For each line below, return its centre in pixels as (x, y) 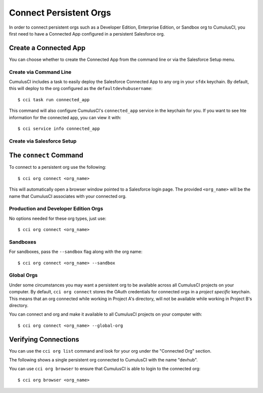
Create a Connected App (47, 48)
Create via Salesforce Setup (43, 141)
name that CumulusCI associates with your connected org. (68, 196)
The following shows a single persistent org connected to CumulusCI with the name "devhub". (103, 360)
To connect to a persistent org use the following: (58, 167)
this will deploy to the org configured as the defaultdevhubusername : (81, 89)
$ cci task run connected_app (54, 99)
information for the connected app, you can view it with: (65, 117)
